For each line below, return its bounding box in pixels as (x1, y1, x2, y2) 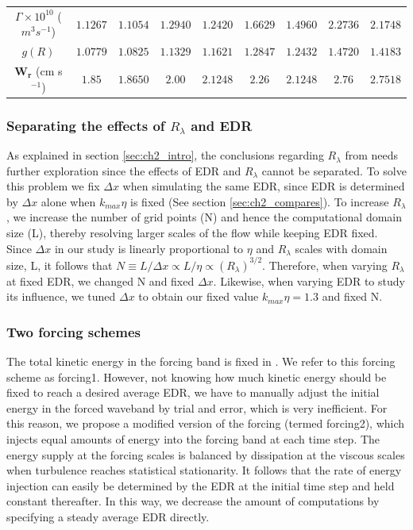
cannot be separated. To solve (261, 162, 407, 179)
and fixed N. (322, 288, 383, 305)
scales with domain (295, 240, 388, 256)
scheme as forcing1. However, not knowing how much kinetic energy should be (6, 368, 387, 385)
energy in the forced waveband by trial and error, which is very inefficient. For (6, 399, 388, 416)
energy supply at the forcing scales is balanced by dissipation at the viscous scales (6, 446, 405, 463)
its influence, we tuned (6, 288, 116, 305)
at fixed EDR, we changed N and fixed (6, 272, 195, 289)
